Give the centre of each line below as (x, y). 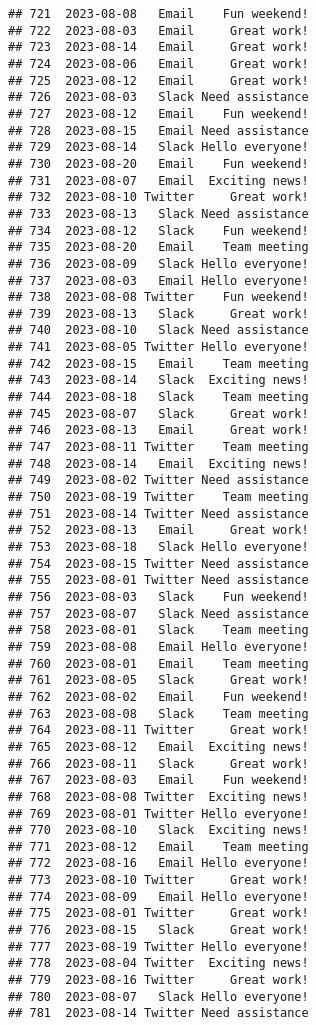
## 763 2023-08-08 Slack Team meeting (158, 713)
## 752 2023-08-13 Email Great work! (158, 530)
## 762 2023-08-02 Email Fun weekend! (158, 696)
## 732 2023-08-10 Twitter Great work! (158, 197)
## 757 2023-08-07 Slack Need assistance (158, 613)
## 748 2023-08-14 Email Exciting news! (158, 463)
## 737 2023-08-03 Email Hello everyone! (158, 280)
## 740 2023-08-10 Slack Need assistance (158, 330)
